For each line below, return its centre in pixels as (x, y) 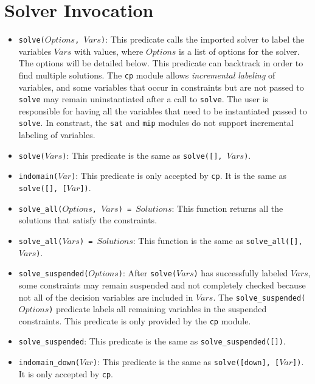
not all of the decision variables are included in (106, 297)
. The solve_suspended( (259, 297)
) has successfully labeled (241, 273)
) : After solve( (147, 273)
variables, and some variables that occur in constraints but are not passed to (161, 87)
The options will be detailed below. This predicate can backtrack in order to (161, 63)
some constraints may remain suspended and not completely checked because (162, 285)
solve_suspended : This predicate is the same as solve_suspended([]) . (152, 341)
